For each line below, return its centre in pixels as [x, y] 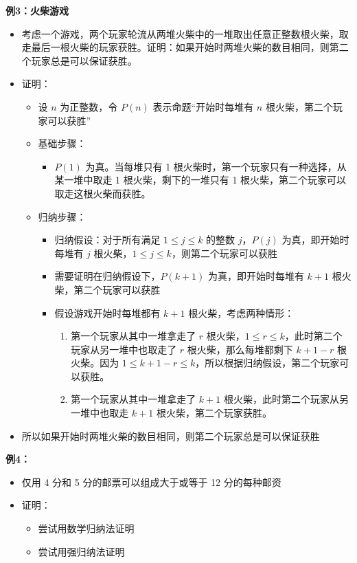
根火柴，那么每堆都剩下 [240, 349]
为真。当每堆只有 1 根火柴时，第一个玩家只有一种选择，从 [216, 166]
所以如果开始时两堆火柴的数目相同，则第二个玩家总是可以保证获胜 [171, 435]
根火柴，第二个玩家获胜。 [214, 413]
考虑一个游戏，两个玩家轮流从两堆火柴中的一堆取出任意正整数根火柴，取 [185, 33]
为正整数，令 [89, 106]
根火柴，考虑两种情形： [241, 312]
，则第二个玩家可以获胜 [224, 253]
